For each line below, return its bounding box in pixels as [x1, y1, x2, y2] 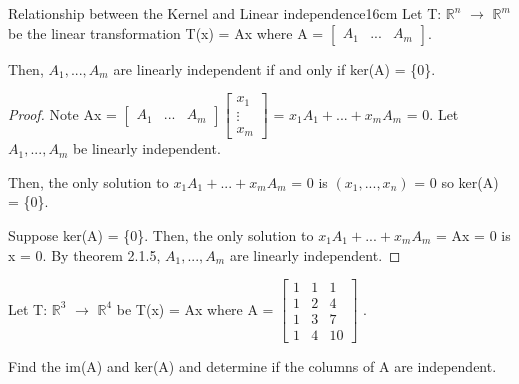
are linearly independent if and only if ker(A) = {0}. [113, 58, 436, 79]
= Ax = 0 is [435, 224, 511, 245]
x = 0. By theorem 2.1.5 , [8, 244, 161, 265]
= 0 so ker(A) [414, 171, 499, 192]
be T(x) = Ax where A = [116, 298, 274, 319]
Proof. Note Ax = [8, 103, 117, 124]
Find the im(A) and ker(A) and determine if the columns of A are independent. [8, 356, 497, 377]
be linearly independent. [72, 138, 221, 159]
